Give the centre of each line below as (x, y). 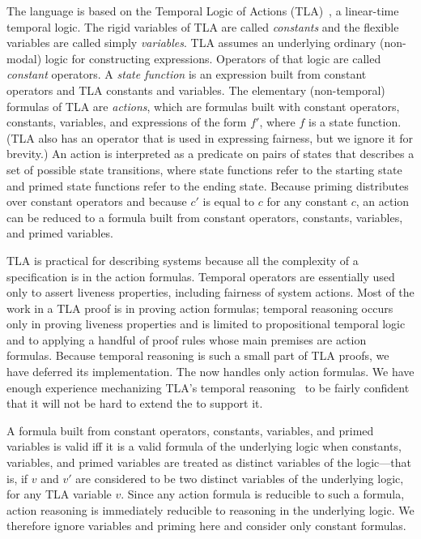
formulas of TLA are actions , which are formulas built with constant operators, (203, 106)
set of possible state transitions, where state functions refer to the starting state (204, 169)
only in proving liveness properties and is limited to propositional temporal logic (206, 324)
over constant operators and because (97, 201)
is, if (17, 478)
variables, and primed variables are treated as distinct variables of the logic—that (209, 462)
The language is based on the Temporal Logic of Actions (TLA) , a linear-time (203, 11)
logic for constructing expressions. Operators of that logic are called (213, 58)
